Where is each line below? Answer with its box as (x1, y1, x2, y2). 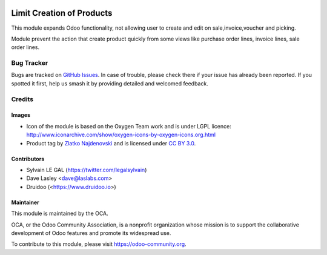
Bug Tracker (11, 59, 48, 67)
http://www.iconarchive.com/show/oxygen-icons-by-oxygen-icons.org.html (26, 131, 216, 139)
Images (11, 111, 30, 119)
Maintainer (11, 199, 39, 206)
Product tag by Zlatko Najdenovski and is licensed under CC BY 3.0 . (26, 139, 196, 147)
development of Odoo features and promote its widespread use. (11, 229, 171, 236)
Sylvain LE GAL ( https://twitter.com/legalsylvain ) (26, 166, 147, 173)
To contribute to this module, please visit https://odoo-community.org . (11, 240, 187, 248)
